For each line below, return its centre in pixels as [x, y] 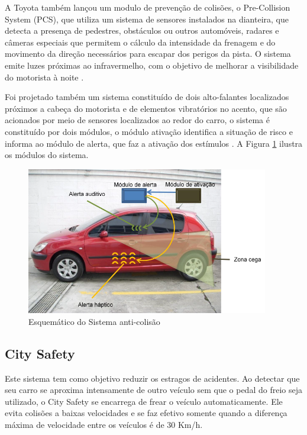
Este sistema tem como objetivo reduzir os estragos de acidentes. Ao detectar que [152, 378]
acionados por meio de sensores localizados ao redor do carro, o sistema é [137, 120]
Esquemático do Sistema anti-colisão [94, 321]
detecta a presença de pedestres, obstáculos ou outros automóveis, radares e [142, 30]
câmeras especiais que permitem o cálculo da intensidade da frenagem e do [140, 42]
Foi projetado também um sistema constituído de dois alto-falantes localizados [147, 97]
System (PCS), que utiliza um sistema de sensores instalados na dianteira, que [147, 19]
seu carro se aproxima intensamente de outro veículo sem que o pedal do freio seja [153, 390]
